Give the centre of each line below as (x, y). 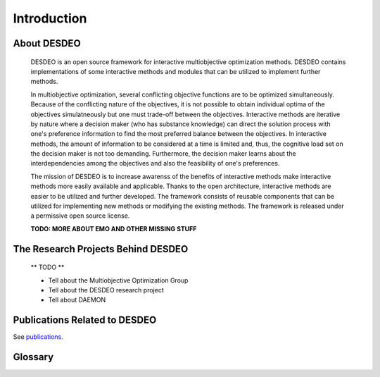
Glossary (33, 357)
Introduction (50, 18)
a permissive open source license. (80, 216)
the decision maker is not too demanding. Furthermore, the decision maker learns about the (163, 154)
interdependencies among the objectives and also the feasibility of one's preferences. (155, 163)
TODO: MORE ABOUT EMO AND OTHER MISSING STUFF (114, 228)
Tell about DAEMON (77, 300)
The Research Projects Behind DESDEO (101, 249)
